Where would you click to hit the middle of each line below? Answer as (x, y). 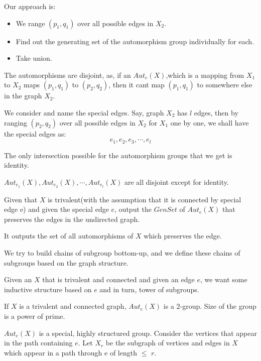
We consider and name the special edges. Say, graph (84, 112)
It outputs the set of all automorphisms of (69, 236)
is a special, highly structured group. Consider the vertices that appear (148, 333)
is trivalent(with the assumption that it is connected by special (145, 199)
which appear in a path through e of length (71, 352)
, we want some (224, 279)
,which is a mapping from (205, 75)
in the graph (23, 96)
